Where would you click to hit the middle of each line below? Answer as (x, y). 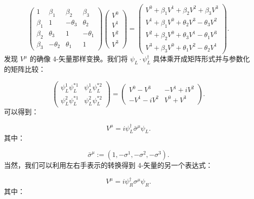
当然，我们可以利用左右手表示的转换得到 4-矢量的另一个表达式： (108, 165)
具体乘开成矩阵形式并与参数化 (201, 59)
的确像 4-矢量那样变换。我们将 (79, 59)
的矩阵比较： (25, 69)
